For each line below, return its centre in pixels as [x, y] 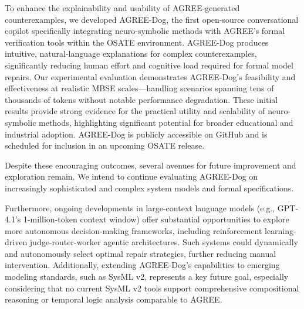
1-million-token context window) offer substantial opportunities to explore [156, 219]
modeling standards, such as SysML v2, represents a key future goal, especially [147, 277]
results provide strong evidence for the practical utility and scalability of [135, 111]
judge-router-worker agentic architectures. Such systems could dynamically [164, 242]
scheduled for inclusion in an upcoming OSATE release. [105, 145]
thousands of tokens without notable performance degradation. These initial [141, 99]
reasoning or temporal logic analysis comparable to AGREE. [114, 299]
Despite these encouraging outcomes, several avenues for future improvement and [151, 165]
